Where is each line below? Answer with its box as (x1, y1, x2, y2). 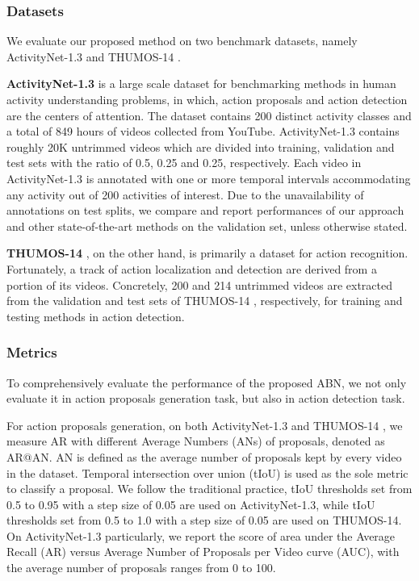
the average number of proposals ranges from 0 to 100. (6, 559, 276, 576)
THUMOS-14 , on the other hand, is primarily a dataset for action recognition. (6, 245, 409, 261)
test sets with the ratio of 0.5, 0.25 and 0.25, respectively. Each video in (6, 154, 362, 171)
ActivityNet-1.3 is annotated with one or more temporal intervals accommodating (6, 169, 411, 186)
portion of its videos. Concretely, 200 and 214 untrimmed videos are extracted (6, 276, 392, 293)
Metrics (6, 342, 57, 362)
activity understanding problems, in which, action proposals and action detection (6, 91, 408, 107)
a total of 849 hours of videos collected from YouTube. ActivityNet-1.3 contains (6, 123, 400, 140)
